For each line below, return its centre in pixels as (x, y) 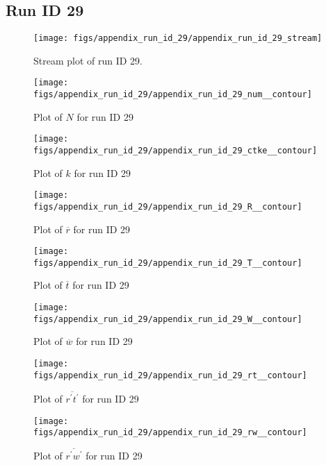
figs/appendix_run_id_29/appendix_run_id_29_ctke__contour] (176, 151)
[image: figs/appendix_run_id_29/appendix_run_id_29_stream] (178, 39)
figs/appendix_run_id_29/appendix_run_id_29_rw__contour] (170, 433)
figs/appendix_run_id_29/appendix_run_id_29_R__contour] (168, 206)
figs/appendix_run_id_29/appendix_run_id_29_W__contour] (168, 319)
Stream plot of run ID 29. (88, 60)
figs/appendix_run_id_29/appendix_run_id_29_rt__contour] (170, 375)
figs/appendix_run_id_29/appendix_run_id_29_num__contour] (173, 95)
